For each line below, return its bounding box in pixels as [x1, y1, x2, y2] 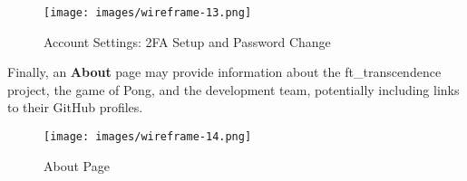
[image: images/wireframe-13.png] [44, 6, 252, 19]
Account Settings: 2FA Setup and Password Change [44, 32, 331, 51]
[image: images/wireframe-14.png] [44, 130, 252, 144]
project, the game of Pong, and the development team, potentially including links [7, 80, 460, 99]
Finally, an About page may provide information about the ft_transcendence [7, 62, 442, 81]
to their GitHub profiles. [7, 98, 143, 117]
